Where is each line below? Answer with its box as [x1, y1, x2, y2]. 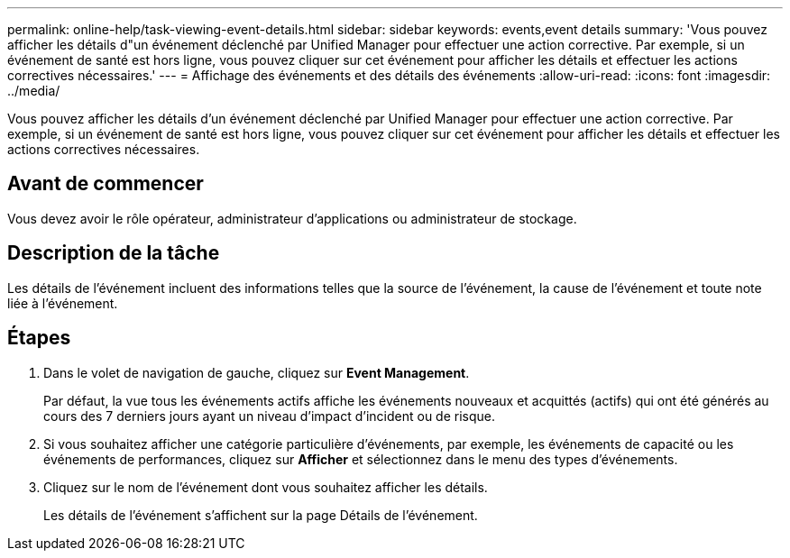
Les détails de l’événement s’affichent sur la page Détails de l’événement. [43, 507, 478, 523]
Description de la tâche [7, 242, 220, 265]
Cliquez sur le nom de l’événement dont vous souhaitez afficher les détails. [43, 479, 488, 495]
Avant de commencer [7, 172, 204, 196]
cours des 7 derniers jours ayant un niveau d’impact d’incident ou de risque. [43, 407, 495, 424]
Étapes [7, 326, 71, 350]
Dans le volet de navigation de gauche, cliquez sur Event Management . [43, 364, 470, 380]
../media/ [7, 83, 60, 98]
